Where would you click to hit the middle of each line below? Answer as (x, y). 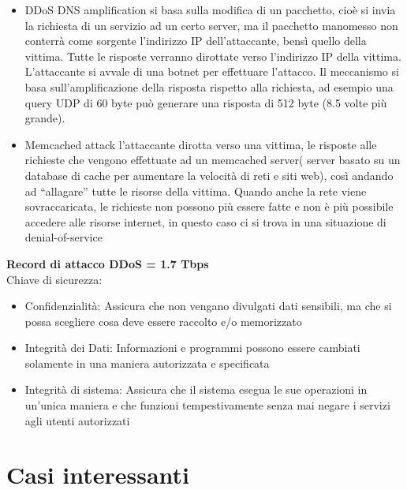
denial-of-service (63, 237)
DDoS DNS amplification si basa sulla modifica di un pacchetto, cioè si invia (210, 9)
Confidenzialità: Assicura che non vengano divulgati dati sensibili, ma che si (208, 306)
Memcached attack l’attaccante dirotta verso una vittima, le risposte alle (201, 144)
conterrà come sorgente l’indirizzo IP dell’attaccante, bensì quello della (196, 41)
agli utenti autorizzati (77, 420)
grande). (45, 118)
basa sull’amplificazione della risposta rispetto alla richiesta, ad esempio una (209, 86)
